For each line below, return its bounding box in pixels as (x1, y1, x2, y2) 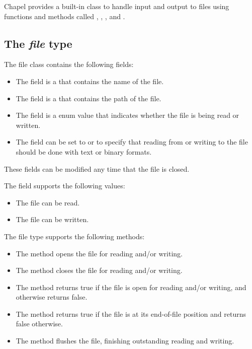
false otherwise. (16, 318, 63, 329)
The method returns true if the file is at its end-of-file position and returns (16, 308, 246, 319)
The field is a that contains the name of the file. (16, 76, 164, 86)
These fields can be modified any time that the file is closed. (4, 163, 190, 174)
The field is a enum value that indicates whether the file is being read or (16, 110, 239, 120)
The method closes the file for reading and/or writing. (16, 265, 183, 275)
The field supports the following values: (4, 180, 125, 191)
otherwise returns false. (16, 292, 88, 302)
